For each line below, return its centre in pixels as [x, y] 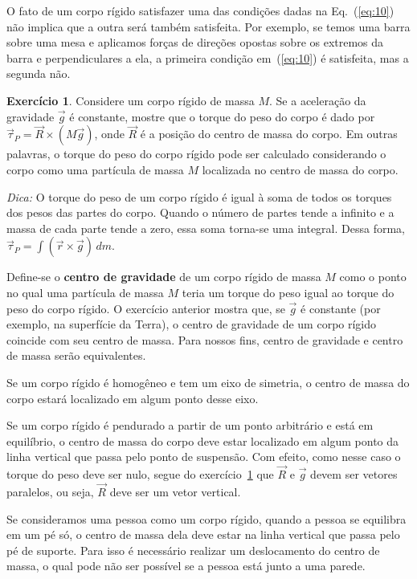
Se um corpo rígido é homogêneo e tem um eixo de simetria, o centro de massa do [208, 382]
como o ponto [373, 277]
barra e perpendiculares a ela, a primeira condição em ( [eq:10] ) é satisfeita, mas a [208, 57]
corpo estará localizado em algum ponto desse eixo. [133, 398]
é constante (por [341, 308]
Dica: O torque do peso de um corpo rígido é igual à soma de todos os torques [199, 196]
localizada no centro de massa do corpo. [300, 169]
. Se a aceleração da [318, 100]
